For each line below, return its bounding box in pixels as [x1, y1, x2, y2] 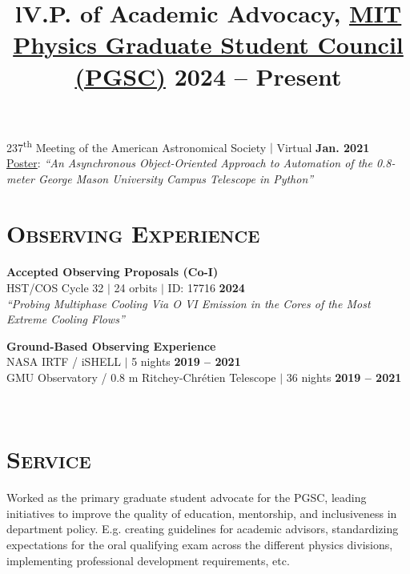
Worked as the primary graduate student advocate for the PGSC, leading [6, 489, 367, 506]
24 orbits [114, 279, 158, 295]
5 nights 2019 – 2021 [131, 353, 241, 370]
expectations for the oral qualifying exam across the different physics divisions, [6, 536, 393, 552]
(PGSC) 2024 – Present [74, 59, 342, 92]
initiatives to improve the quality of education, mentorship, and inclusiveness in [6, 504, 397, 521]
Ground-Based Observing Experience [6, 337, 216, 354]
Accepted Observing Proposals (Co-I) [6, 263, 219, 280]
